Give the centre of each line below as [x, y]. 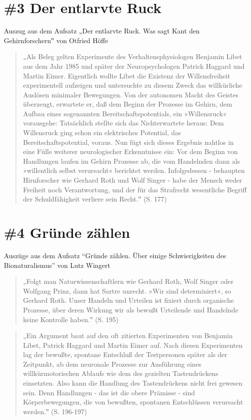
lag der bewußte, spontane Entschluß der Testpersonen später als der [125, 354]
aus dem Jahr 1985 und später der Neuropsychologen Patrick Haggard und [134, 66]
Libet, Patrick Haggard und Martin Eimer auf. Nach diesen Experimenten [133, 345]
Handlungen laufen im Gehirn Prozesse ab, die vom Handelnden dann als [132, 161]
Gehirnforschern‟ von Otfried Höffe [56, 40]
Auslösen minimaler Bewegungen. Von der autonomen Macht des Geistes [131, 94]
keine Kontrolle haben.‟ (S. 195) [71, 319]
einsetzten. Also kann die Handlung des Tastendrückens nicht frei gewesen [133, 383]
